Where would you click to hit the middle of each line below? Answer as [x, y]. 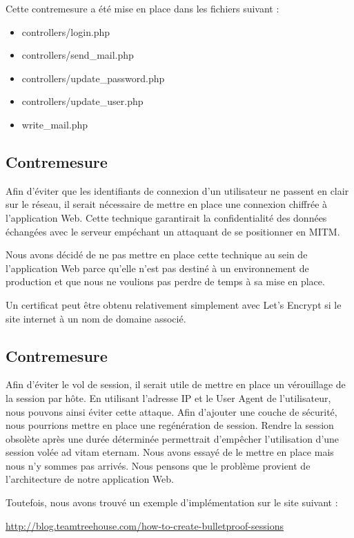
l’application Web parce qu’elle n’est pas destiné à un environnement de [157, 268]
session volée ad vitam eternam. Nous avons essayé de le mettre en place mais [170, 452]
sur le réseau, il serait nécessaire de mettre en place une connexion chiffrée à [167, 204]
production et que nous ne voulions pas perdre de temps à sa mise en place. [165, 281]
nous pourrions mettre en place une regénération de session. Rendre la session [170, 425]
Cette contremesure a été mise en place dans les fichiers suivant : [142, 8]
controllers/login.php [66, 31]
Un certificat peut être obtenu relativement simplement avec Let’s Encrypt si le [174, 304]
